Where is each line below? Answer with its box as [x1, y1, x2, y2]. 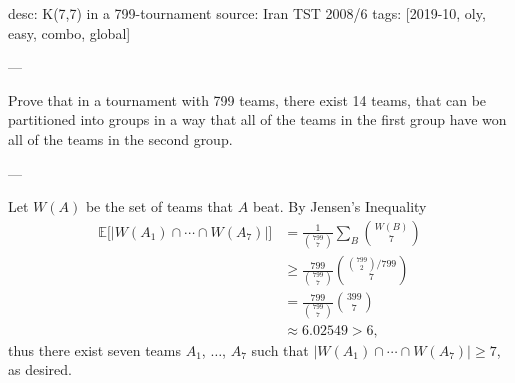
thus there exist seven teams [8, 339, 181, 360]
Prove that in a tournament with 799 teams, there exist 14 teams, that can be [8, 89, 487, 110]
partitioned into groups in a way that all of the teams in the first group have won [8, 109, 507, 130]
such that [251, 339, 309, 360]
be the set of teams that [85, 196, 234, 217]
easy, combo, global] [8, 22, 131, 43]
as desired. [8, 359, 72, 380]
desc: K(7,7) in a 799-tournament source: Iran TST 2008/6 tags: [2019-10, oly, [8, 3, 486, 23]
